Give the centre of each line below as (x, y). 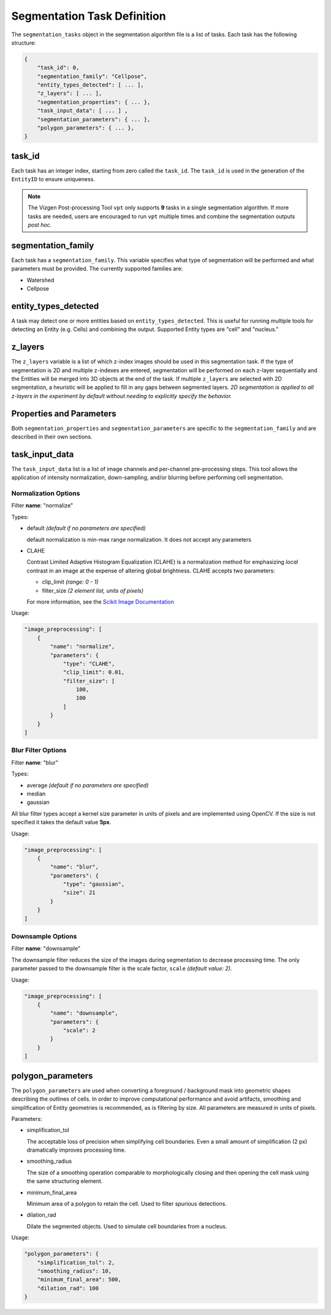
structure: (24, 42)
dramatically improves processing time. (76, 1150)
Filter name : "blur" (35, 762)
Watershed (40, 280)
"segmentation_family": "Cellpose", (92, 76)
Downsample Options (44, 936)
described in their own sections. (52, 437)
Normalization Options (46, 493)
